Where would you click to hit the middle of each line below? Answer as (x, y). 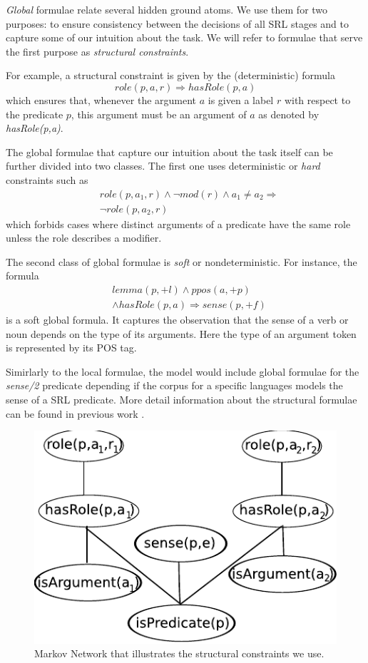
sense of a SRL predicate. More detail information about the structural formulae (182, 399)
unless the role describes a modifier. (84, 238)
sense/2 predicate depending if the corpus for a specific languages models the (174, 385)
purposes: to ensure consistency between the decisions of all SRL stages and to (177, 23)
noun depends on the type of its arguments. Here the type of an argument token (181, 333)
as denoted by (289, 114)
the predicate (35, 114)
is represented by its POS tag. (71, 348)
